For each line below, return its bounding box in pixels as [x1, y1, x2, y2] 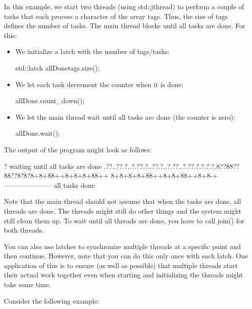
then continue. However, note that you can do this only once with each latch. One [4, 251, 248, 261]
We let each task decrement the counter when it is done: [15, 79, 183, 89]
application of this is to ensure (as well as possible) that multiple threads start [4, 260, 238, 270]
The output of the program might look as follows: [4, 144, 152, 154]
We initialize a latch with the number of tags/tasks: [15, 46, 170, 56]
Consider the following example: [4, 295, 99, 306]
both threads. [4, 225, 44, 235]
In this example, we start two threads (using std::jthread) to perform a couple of [4, 1, 244, 11]
